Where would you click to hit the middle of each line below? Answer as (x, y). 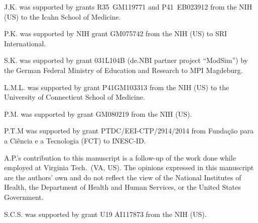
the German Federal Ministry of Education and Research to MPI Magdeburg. (123, 70)
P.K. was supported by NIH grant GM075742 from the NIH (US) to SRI (116, 33)
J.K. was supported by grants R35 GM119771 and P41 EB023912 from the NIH (128, 7)
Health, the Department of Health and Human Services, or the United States (122, 187)
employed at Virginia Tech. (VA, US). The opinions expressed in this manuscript (129, 167)
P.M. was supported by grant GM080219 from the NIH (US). (98, 114)
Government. (24, 197)
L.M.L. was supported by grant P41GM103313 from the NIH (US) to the (117, 87)
